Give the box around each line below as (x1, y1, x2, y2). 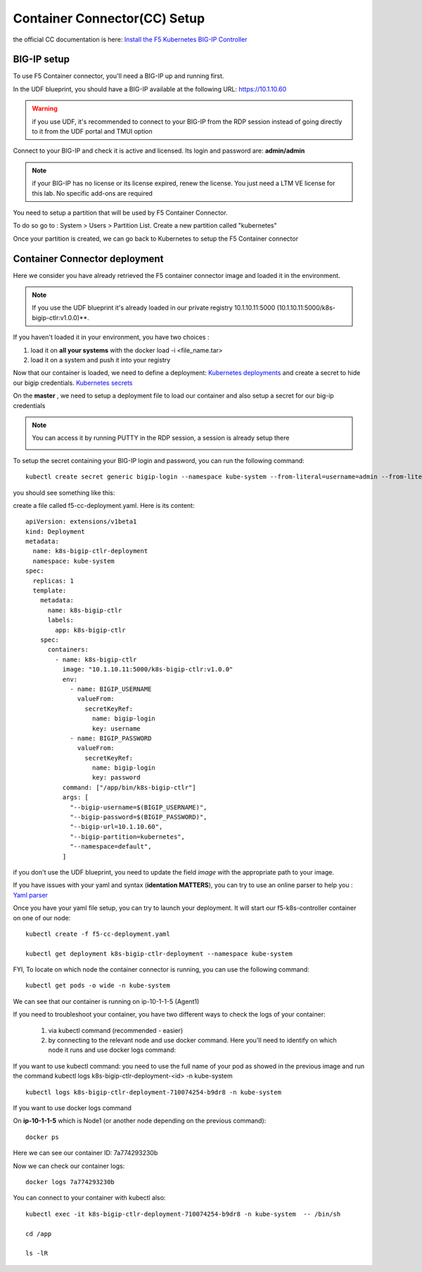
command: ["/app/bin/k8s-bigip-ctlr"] (62, 783, 196, 791)
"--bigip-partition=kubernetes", (70, 832, 186, 841)
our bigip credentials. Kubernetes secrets (13, 379, 133, 387)
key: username (91, 725, 141, 732)
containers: (47, 646, 89, 654)
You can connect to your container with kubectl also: (13, 1193, 166, 1202)
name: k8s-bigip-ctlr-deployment (32, 547, 148, 555)
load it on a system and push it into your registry (30, 356, 171, 364)
